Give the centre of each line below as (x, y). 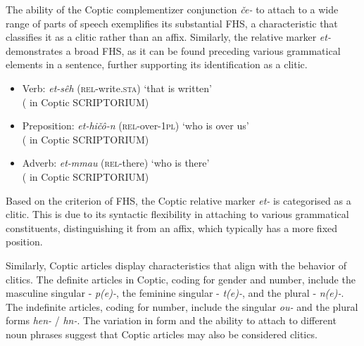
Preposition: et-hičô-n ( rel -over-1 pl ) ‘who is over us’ (136, 126)
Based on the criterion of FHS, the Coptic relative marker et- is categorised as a (178, 200)
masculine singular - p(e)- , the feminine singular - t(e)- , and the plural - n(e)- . (175, 293)
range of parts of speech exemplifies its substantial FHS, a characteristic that (172, 23)
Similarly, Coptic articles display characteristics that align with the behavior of (176, 265)
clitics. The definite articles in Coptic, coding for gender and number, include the (181, 279)
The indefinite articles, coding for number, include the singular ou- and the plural (182, 306)
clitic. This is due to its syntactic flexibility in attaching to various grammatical (177, 214)
